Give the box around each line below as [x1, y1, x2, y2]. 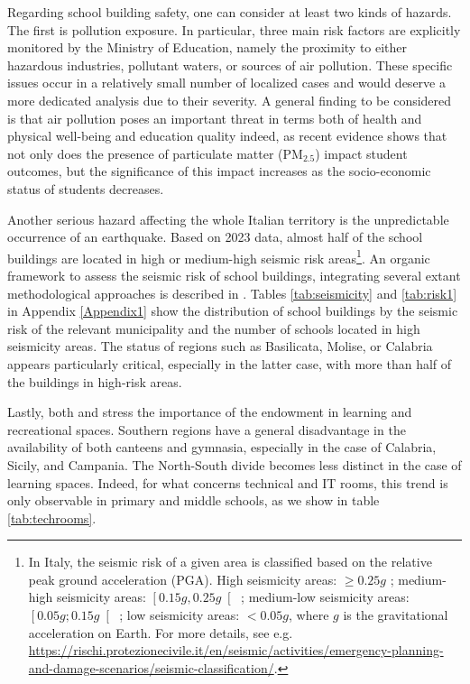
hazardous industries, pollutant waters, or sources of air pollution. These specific [7, 55, 453, 74]
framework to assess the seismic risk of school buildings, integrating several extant [7, 265, 461, 284]
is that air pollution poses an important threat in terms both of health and [7, 108, 422, 127]
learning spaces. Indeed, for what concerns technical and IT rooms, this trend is [7, 473, 448, 492]
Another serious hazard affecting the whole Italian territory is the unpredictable [7, 209, 449, 228]
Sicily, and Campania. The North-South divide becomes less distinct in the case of [7, 455, 462, 474]
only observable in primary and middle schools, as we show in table [7, 491, 380, 510]
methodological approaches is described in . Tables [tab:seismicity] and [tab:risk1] [7, 283, 457, 302]
